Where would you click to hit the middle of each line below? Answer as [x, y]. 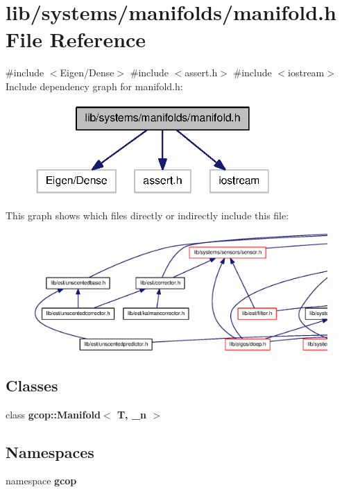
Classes [32, 385]
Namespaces [50, 451]
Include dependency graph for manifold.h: [94, 86]
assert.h [201, 73]
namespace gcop [41, 481]
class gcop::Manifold [53, 414]
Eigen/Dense [87, 73]
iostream [306, 73]
